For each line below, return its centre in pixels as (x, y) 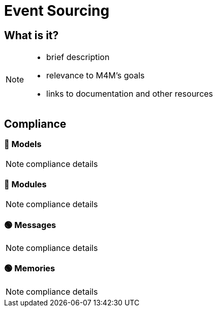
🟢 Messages (30, 225)
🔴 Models (23, 144)
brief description (78, 57)
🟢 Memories (30, 268)
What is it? (32, 35)
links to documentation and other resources (130, 94)
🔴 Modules (25, 184)
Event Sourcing (57, 11)
